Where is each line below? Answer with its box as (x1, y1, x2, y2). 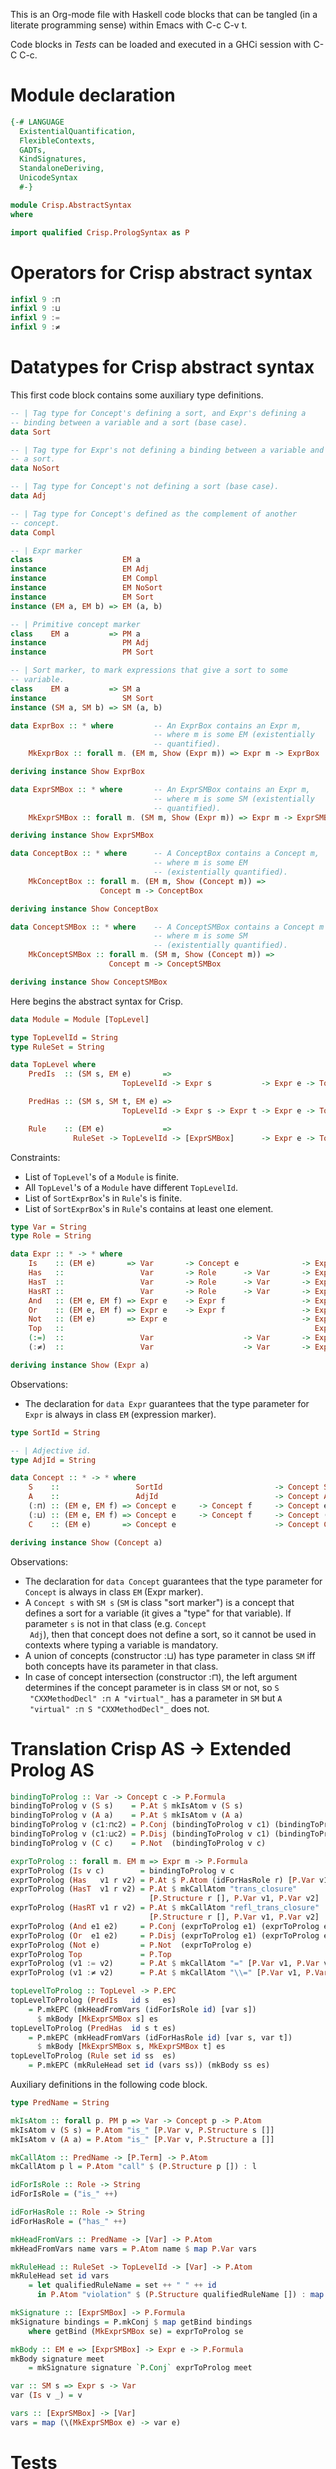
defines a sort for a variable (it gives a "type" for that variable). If (24, 1607, 292, 1619)
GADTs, (19, 145, 47, 155)
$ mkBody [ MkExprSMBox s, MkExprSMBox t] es (36, 2042, 226, 2052)
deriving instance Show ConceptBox (10, 904, 159, 914)
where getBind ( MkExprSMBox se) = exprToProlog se (28, 2326, 244, 2336)
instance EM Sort (10, 592, 155, 602)
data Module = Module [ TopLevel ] (10, 1014, 150, 1024)
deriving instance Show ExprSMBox (10, 830, 155, 841)
